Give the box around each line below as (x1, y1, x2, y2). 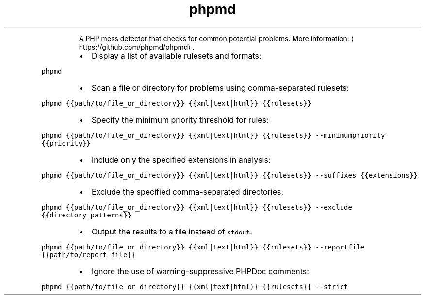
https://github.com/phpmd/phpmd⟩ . (79, 42, 195, 51)
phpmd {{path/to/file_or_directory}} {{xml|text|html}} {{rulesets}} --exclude (41, 203, 352, 211)
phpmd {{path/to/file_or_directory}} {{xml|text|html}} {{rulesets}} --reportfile (41, 243, 365, 251)
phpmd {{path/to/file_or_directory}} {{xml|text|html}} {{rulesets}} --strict (41, 282, 348, 291)
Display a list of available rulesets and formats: (91, 50, 262, 61)
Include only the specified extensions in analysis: (91, 154, 271, 165)
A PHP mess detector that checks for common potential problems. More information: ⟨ (79, 34, 354, 43)
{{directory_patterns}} (41, 211, 131, 219)
